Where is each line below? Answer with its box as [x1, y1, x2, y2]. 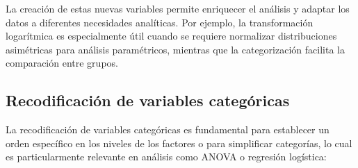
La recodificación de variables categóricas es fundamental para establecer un [6, 122, 329, 137]
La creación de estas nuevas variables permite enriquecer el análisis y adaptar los [6, 1, 350, 15]
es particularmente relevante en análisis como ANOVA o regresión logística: [6, 149, 327, 164]
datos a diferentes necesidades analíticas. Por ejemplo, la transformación [6, 15, 314, 29]
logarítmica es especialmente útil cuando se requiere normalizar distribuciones [6, 28, 337, 43]
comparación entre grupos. [6, 56, 118, 70]
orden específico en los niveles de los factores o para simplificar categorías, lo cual [6, 135, 352, 150]
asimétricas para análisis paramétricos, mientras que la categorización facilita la [6, 42, 345, 56]
